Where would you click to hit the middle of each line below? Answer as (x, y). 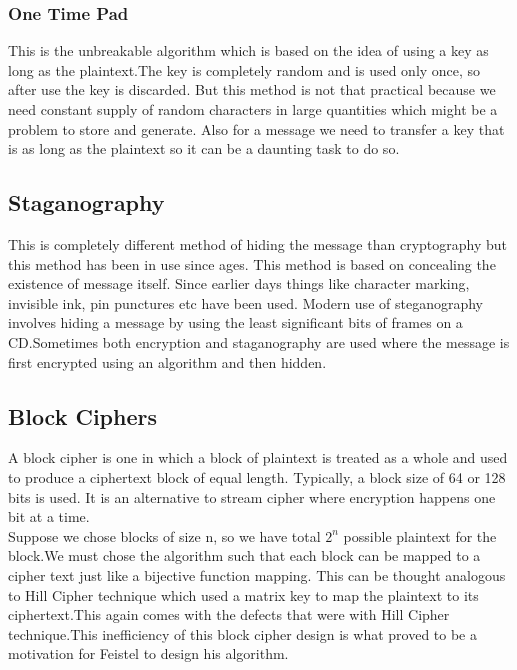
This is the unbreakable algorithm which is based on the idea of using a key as (248, 50)
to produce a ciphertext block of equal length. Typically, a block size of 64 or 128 (257, 476)
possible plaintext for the (420, 535)
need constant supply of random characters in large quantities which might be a (253, 109)
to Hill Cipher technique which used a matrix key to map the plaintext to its (243, 594)
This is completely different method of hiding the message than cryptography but (257, 243)
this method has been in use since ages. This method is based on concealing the (252, 263)
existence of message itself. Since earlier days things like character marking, (239, 283)
